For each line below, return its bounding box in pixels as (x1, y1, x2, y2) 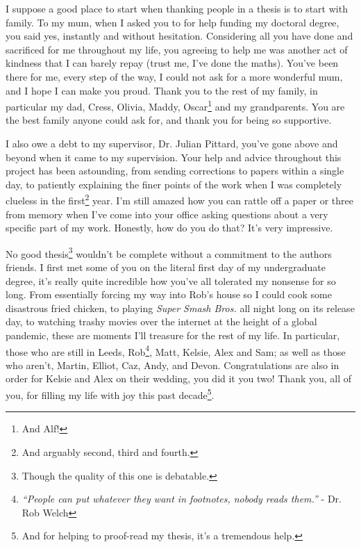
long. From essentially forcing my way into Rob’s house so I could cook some (6, 287, 332, 302)
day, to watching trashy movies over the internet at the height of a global (6, 314, 317, 329)
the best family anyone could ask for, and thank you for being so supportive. (6, 113, 332, 127)
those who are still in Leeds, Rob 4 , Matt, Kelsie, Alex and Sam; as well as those (6, 342, 346, 359)
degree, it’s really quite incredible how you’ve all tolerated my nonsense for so (6, 273, 336, 288)
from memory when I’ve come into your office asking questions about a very (6, 206, 328, 221)
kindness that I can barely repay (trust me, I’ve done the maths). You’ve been (6, 56, 339, 70)
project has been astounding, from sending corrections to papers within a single (6, 163, 344, 178)
